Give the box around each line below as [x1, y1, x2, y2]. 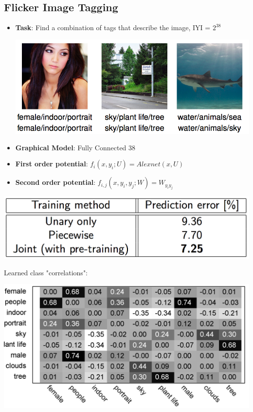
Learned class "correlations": [4, 267, 88, 277]
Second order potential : [15, 177, 96, 187]
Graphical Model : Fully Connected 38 [15, 142, 136, 152]
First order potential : [15, 159, 88, 169]
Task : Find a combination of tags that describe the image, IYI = [15, 22, 211, 33]
